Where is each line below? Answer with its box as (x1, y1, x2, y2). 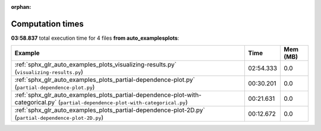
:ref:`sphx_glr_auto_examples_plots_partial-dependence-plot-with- (14, 91, 202, 99)
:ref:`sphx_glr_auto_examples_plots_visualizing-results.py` (14, 60, 177, 69)
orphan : (11, 4, 32, 10)
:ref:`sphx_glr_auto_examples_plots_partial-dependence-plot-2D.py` (14, 106, 205, 114)
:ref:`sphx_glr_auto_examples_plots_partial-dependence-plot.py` (14, 76, 196, 84)
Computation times (11, 18, 84, 29)
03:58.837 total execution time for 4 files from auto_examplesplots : (11, 34, 180, 41)
